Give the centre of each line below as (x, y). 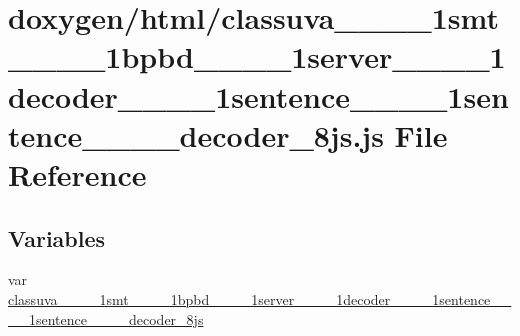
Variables (57, 237)
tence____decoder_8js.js (196, 134)
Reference (77, 173)
